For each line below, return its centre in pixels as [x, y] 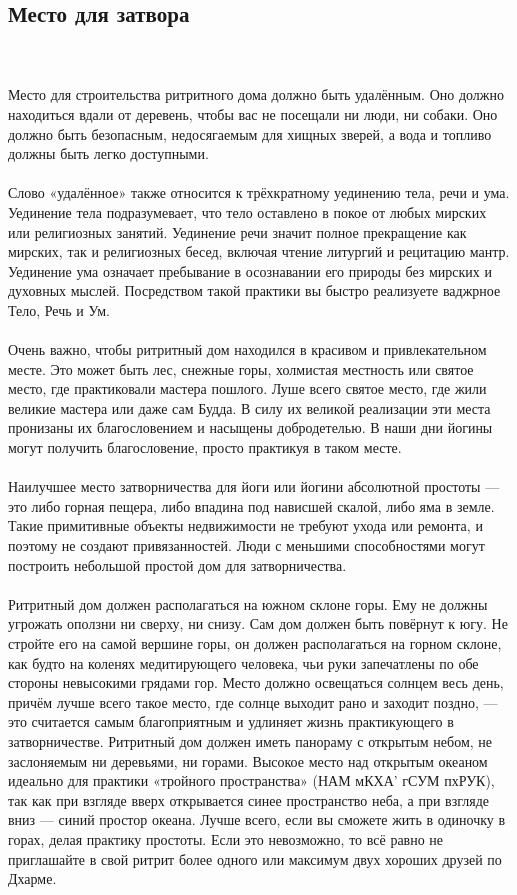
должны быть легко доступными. [108, 153]
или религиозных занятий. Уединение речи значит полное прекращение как [237, 231]
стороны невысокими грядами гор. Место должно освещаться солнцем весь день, [256, 682]
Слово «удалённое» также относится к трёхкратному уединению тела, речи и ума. [259, 192]
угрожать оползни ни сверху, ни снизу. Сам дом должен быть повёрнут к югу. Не [258, 623]
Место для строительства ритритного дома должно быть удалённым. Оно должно [256, 94]
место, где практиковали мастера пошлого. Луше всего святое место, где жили [247, 388]
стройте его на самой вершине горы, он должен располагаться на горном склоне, [255, 643]
